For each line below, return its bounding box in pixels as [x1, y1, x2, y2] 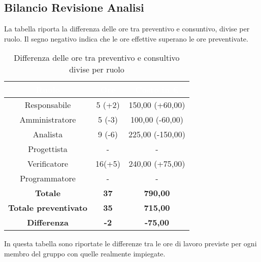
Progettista [28, 143, 68, 155]
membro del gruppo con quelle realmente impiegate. [4, 248, 166, 258]
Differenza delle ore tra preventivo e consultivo [14, 52, 180, 64]
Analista [32, 128, 63, 140]
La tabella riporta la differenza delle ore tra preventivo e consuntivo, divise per [4, 23, 250, 34]
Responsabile [24, 99, 71, 111]
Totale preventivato [8, 202, 88, 214]
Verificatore [27, 158, 69, 170]
